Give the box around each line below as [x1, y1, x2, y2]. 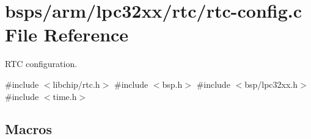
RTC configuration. [5, 57, 78, 70]
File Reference [5, 22, 129, 47]
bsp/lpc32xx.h [244, 77, 298, 90]
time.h [53, 90, 77, 102]
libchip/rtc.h [53, 77, 100, 90]
